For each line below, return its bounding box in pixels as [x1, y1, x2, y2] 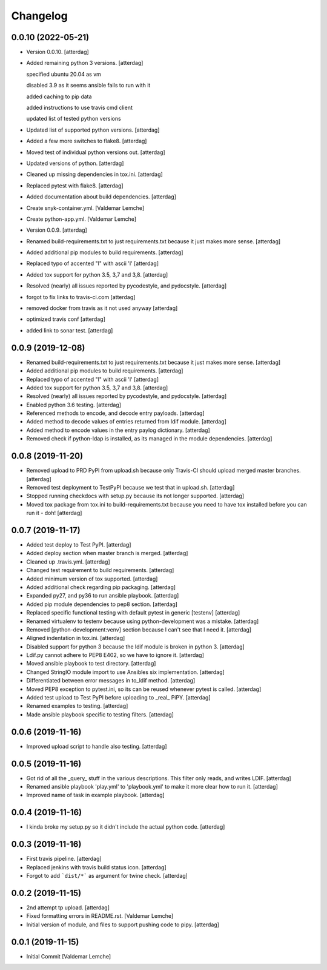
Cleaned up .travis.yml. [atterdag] [26, 558, 110, 565]
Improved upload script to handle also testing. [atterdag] [26, 743, 167, 750]
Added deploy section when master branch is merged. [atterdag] [26, 550, 188, 557]
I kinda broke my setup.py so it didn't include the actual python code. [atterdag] [26, 823, 225, 830]
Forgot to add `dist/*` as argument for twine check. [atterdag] [26, 872, 188, 880]
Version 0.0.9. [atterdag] [26, 226, 87, 234]
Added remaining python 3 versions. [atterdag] [26, 59, 144, 67]
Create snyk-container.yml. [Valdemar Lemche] [26, 204, 145, 212]
